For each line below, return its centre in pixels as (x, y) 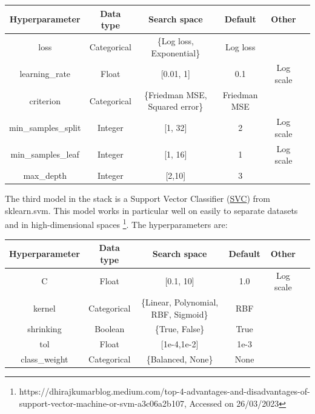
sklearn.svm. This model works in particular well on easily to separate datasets (151, 210)
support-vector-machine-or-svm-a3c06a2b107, (103, 403)
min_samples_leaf (45, 154)
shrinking (45, 329)
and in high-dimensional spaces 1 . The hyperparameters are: (116, 224)
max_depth (45, 175)
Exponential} (176, 52)
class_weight (45, 359)
